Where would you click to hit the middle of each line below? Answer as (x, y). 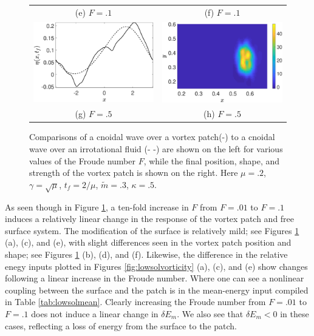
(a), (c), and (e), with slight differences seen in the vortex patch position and (148, 242)
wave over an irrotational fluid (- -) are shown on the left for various (156, 149)
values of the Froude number (82, 160)
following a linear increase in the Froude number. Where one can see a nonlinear (155, 278)
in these (295, 313)
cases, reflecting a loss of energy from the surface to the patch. (121, 325)
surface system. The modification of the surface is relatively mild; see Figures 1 (152, 230)
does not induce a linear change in (95, 313)
